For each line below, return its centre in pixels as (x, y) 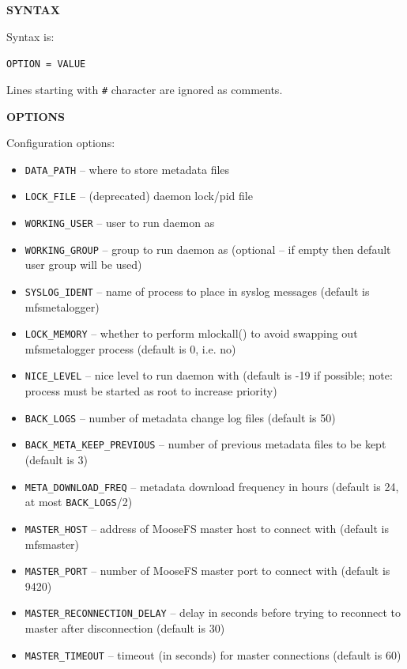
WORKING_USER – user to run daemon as (120, 222)
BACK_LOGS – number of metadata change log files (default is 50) (180, 417)
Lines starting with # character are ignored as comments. (145, 89)
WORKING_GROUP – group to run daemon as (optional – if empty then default (208, 249)
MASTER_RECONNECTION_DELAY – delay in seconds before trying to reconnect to (213, 612)
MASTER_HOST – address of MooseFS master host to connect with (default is (207, 528)
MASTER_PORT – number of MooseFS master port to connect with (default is (207, 571)
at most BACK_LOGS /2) (79, 502)
